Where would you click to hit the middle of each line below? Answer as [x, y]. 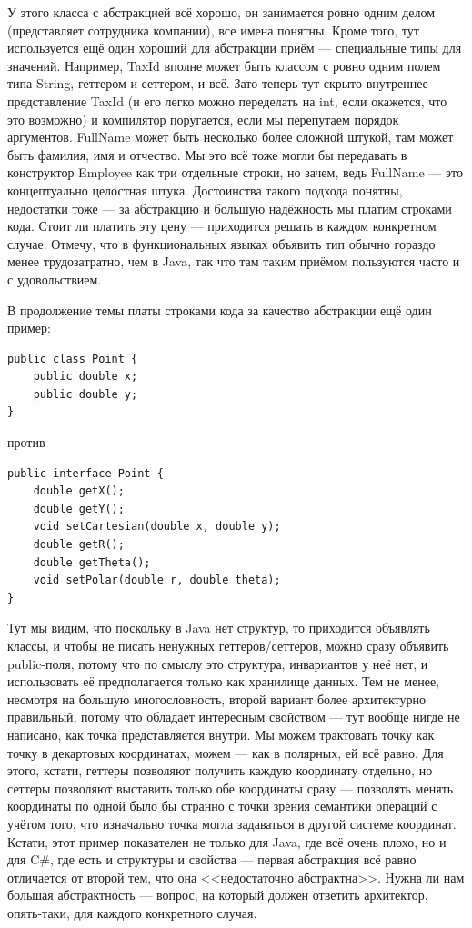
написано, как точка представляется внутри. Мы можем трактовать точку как [221, 734]
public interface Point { [85, 473]
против [26, 442]
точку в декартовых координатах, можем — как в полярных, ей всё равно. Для [226, 752]
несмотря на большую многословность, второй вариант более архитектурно [216, 698]
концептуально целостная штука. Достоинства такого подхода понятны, [205, 190]
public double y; [85, 394]
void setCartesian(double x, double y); [157, 527]
